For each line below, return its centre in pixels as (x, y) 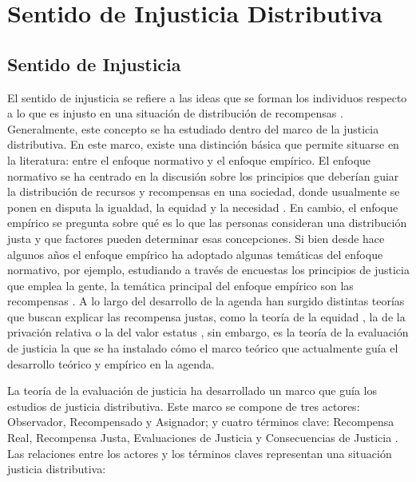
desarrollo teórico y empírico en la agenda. (111, 363)
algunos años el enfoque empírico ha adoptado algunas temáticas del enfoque (195, 254)
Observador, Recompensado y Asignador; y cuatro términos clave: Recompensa (201, 422)
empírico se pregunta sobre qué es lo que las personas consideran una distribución (207, 223)
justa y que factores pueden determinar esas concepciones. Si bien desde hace (196, 238)
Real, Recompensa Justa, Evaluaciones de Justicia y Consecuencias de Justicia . (203, 438)
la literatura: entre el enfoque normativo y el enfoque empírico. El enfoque (189, 159)
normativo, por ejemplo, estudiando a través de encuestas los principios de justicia (208, 270)
